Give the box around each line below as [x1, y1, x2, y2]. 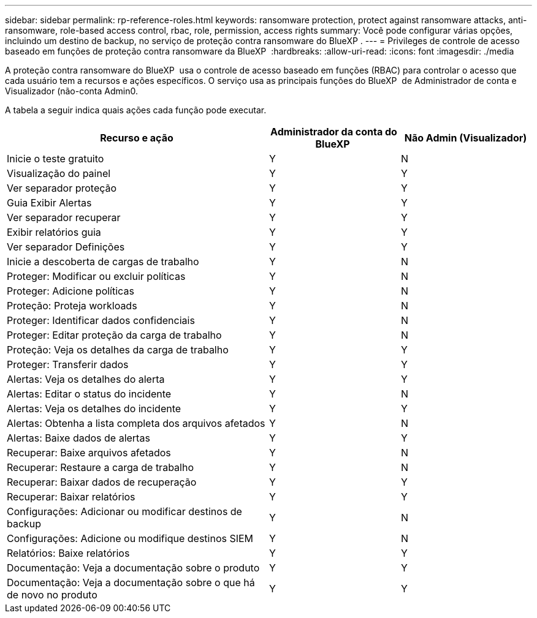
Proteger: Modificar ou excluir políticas [7, 270, 186, 282]
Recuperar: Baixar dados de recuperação [7, 476, 197, 488]
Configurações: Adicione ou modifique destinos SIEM [7, 532, 254, 545]
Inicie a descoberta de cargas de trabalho [7, 255, 199, 268]
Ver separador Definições [7, 241, 125, 253]
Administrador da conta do [270, 126, 397, 138]
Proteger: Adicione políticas [7, 285, 134, 297]
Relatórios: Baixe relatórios [7, 547, 130, 559]
